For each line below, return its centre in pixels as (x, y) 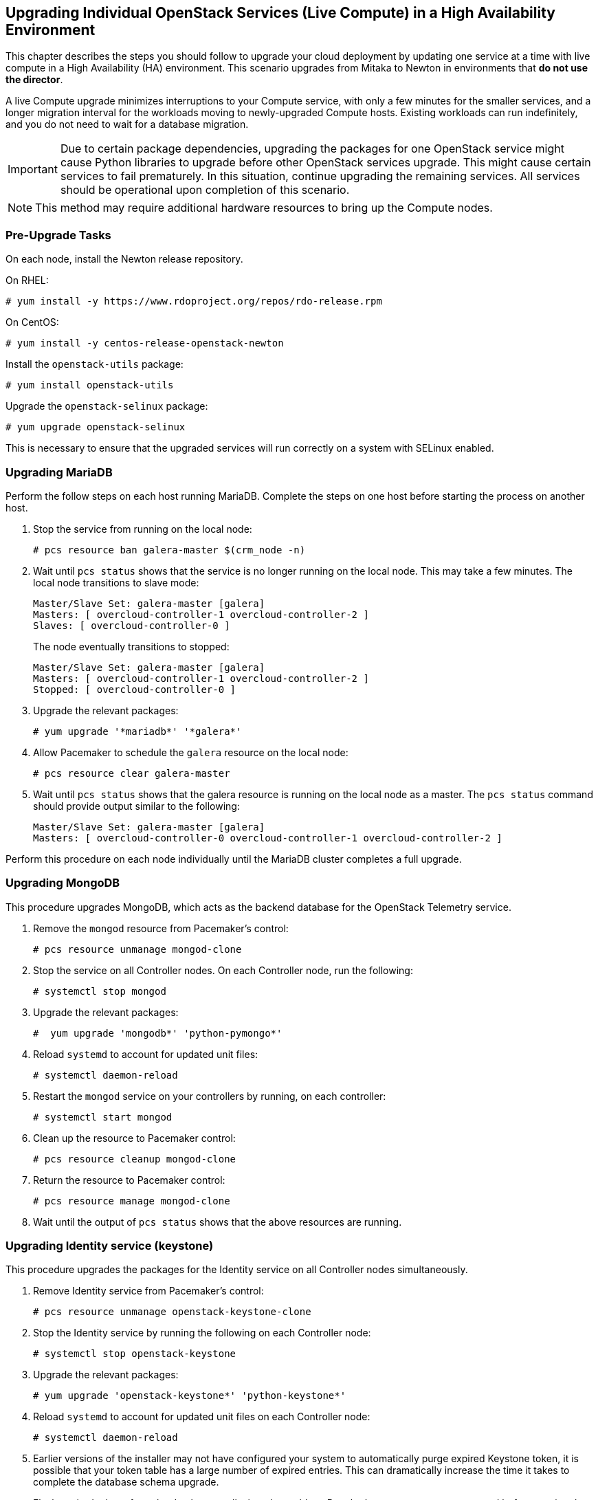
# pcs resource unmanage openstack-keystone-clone (172, 1312)
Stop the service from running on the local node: (143, 529)
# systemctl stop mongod (100, 991)
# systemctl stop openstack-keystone (135, 1354)
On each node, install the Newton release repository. (124, 259)
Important (33, 169)
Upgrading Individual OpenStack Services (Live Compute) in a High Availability (280, 13)
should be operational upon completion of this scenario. (205, 190)
